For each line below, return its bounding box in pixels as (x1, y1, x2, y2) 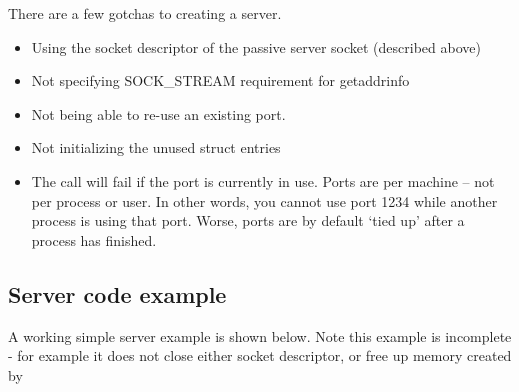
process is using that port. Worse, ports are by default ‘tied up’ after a (31, 210, 465, 231)
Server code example (8, 278, 227, 309)
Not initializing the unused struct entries (31, 137, 281, 158)
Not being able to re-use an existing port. (31, 103, 286, 124)
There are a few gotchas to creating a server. (8, 3, 282, 23)
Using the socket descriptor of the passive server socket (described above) (31, 36, 481, 57)
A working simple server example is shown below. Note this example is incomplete (8, 325, 512, 346)
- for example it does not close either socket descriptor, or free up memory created (8, 345, 512, 366)
